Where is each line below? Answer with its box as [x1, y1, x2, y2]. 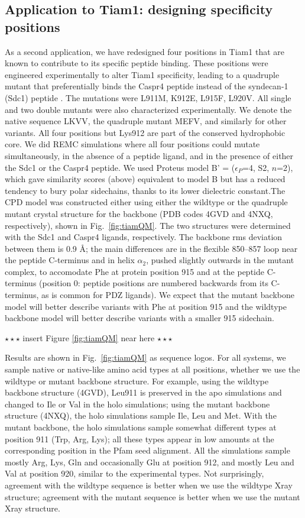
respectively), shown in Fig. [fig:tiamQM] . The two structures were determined [5, 219, 291, 231]
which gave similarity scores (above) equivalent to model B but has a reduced [5, 173, 285, 185]
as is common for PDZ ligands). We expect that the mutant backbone [41, 289, 294, 301]
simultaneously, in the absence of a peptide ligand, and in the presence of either [5, 149, 294, 161]
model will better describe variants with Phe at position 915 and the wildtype [5, 300, 287, 312]
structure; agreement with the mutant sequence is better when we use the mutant [5, 490, 300, 503]
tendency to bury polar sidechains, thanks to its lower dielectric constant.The [5, 184, 285, 196]
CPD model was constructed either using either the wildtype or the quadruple [5, 196, 288, 208]
